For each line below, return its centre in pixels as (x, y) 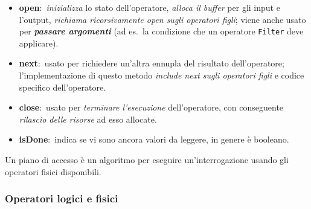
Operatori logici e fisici (62, 198)
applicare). (39, 43)
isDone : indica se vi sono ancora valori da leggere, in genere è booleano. (154, 139)
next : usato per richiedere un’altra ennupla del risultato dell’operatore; (152, 63)
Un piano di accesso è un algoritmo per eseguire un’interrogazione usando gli (147, 159)
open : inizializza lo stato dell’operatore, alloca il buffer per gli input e (149, 7)
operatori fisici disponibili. (53, 171)
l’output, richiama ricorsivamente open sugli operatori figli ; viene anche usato (162, 19)
